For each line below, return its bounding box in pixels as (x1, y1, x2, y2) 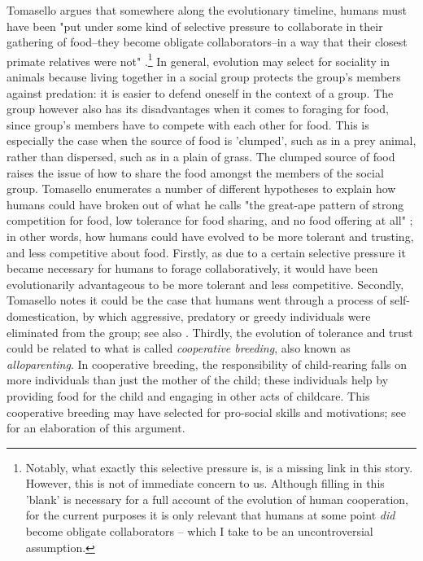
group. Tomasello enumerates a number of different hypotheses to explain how (7, 180, 396, 197)
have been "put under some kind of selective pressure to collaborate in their (7, 17, 383, 34)
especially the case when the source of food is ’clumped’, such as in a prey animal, (7, 132, 416, 149)
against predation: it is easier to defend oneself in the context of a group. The (7, 84, 394, 101)
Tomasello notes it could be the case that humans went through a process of (7, 291, 386, 309)
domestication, (7, 307, 79, 324)
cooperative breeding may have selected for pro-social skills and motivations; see (7, 403, 406, 420)
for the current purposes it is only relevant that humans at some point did (25, 506, 395, 524)
